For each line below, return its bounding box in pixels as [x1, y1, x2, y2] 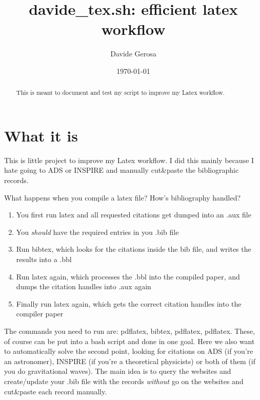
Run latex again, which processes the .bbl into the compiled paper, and [16, 271, 240, 282]
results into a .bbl [16, 254, 72, 265]
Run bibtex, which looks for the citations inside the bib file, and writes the [16, 244, 251, 254]
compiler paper [16, 308, 64, 319]
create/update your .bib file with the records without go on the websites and [4, 375, 244, 386]
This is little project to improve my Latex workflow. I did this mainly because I [4, 154, 254, 165]
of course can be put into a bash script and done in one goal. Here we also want [4, 335, 255, 346]
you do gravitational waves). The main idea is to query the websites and [4, 366, 231, 376]
